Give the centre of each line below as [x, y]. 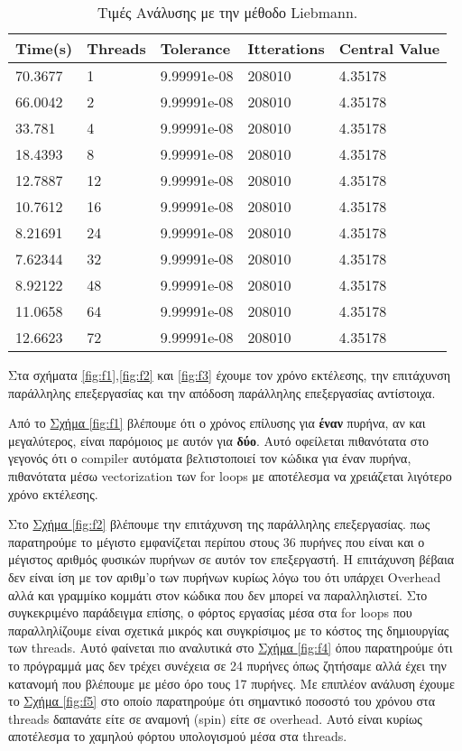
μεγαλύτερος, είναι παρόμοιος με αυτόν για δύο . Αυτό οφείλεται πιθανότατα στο [219, 440]
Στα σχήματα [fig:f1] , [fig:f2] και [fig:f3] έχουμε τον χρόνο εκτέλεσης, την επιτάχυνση [230, 375]
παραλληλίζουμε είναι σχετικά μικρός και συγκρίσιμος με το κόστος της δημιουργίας [229, 630]
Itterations [286, 48]
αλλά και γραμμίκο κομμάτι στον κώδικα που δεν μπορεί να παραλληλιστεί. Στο [218, 594]
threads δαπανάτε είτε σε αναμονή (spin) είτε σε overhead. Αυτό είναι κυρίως [215, 718]
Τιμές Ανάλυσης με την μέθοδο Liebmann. [227, 12]
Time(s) [44, 48]
